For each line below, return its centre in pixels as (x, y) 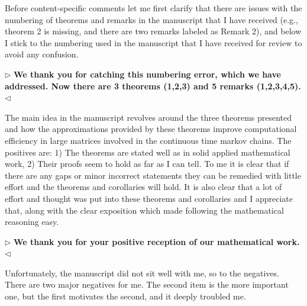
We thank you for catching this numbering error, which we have (147, 74)
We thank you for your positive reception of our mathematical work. (157, 241)
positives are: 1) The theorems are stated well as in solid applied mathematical (148, 152)
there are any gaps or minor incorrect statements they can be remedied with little (153, 175)
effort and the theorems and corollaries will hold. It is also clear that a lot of (143, 187)
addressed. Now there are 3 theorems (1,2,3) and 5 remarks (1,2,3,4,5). (153, 86)
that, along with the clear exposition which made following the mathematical (144, 210)
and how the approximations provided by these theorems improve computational (151, 129)
